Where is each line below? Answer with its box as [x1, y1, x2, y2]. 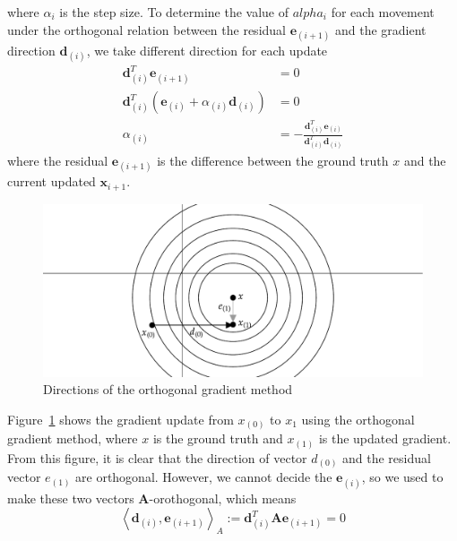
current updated [7, 172, 96, 191]
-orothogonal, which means [149, 488, 297, 507]
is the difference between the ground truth [157, 151, 389, 170]
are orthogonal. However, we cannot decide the [75, 468, 332, 486]
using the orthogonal [301, 409, 415, 428]
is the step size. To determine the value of [59, 3, 289, 21]
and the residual [342, 448, 431, 467]
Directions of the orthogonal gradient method [43, 380, 293, 399]
